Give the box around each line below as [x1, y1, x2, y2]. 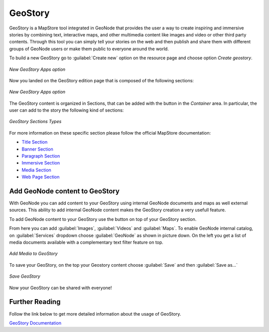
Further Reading [9, 298, 61, 306]
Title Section [21, 139, 48, 145]
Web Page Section [21, 174, 60, 180]
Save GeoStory [9, 273, 41, 279]
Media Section [21, 167, 52, 173]
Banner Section [21, 146, 53, 152]
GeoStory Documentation [9, 320, 62, 326]
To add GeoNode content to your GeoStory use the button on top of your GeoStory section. [9, 216, 197, 222]
